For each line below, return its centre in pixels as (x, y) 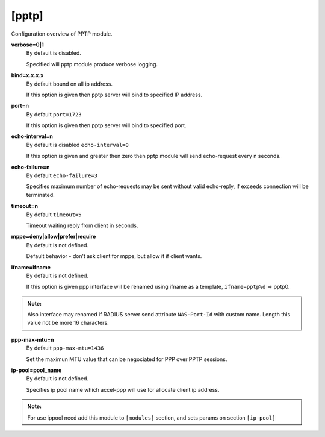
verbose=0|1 (28, 45)
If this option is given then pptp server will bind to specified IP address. (114, 95)
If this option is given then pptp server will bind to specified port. (106, 125)
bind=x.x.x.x (27, 75)
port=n (20, 106)
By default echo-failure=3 (62, 175)
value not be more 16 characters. (68, 323)
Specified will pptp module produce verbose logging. (92, 64)
